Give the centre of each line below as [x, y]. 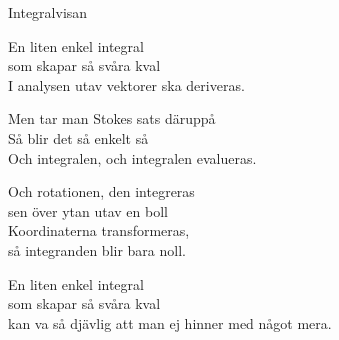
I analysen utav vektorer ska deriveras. [126, 84]
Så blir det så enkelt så [78, 137]
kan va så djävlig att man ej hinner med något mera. [170, 322]
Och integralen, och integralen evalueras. [132, 157]
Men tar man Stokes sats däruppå [112, 118]
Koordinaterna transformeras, [99, 230]
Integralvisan [48, 12]
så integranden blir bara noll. [97, 249]
